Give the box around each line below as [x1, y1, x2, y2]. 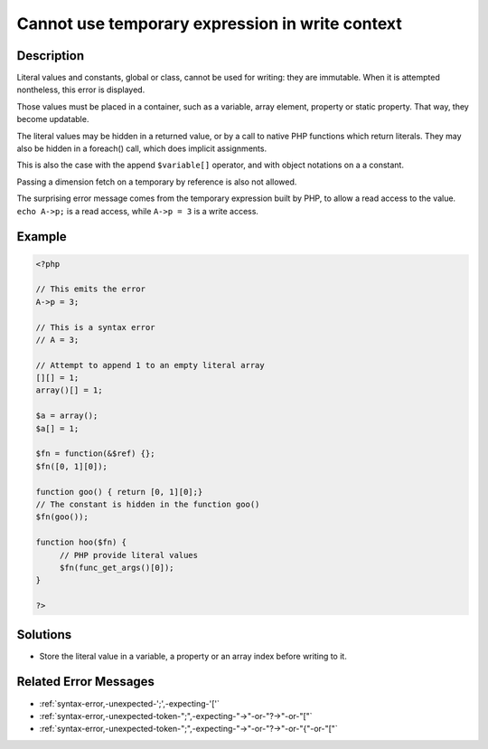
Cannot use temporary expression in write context [16, 14, 402, 33]
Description [16, 48, 85, 63]
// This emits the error [35, 284, 146, 294]
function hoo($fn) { [35, 537, 127, 547]
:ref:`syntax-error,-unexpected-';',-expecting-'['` [39, 697, 221, 709]
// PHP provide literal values [59, 550, 199, 560]
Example [16, 229, 67, 244]
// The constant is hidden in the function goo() [35, 499, 260, 509]
